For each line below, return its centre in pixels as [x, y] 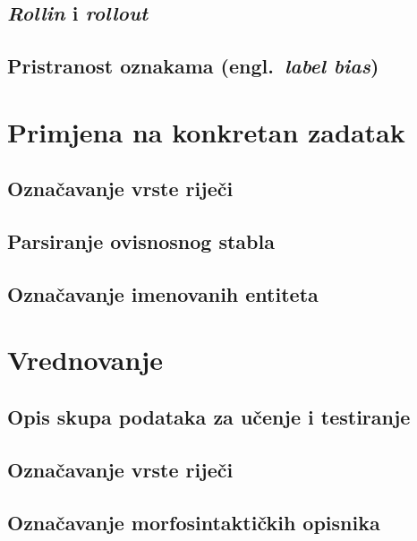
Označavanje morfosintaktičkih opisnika [194, 522]
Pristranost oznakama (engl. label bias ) [193, 66]
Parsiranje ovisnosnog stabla [141, 241]
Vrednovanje [85, 360]
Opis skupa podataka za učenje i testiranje [209, 417]
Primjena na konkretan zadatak [206, 131]
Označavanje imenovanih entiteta [163, 293]
